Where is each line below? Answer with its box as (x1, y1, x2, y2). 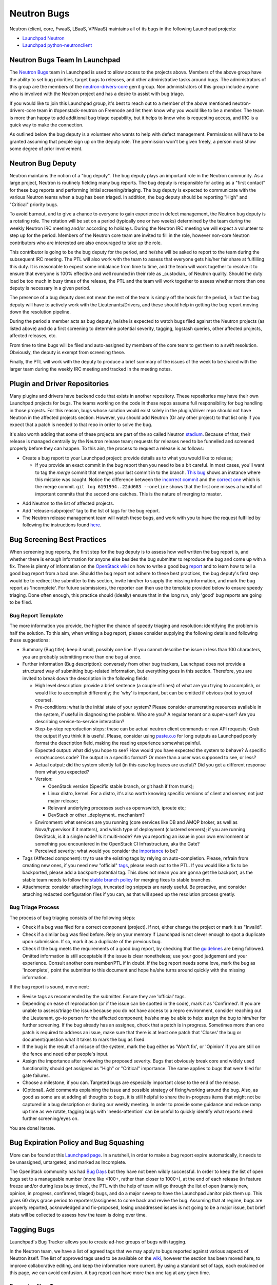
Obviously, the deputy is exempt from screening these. (9, 350, 126, 356)
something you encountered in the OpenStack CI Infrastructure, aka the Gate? (35, 840, 200, 847)
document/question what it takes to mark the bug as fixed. (22, 1036, 146, 1042)
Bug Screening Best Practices (9, 535, 107, 544)
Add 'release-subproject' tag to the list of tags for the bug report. (22, 507, 160, 513)
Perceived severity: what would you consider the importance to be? (35, 848, 178, 854)
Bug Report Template (9, 612, 64, 619)
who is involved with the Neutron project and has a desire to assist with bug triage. (9, 90, 185, 97)
